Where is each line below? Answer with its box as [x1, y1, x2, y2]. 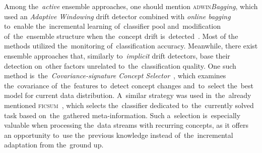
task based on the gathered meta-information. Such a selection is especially [4, 110, 241, 120]
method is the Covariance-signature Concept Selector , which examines [4, 70, 226, 81]
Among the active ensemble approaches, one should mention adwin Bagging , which [4, 1, 258, 11]
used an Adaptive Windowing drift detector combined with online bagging [4, 11, 231, 21]
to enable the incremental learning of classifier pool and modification [4, 21, 221, 31]
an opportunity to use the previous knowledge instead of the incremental [4, 129, 233, 140]
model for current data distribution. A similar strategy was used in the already [4, 90, 251, 100]
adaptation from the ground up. [4, 139, 104, 150]
